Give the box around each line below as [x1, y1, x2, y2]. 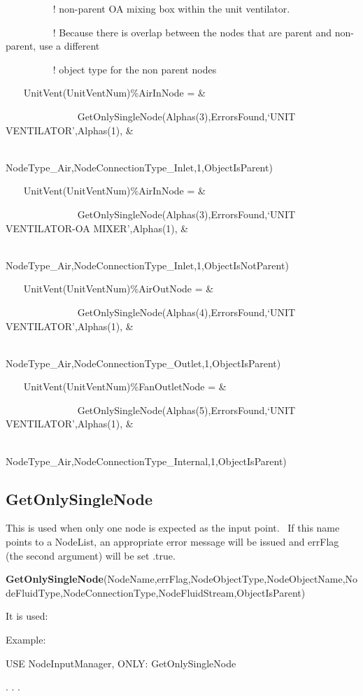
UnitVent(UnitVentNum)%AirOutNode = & [23, 281, 214, 296]
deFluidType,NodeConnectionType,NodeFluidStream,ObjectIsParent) [6, 585, 306, 599]
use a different [38, 38, 100, 53]
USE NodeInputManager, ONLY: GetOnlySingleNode [6, 655, 236, 670]
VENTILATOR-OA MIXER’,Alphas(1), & [6, 220, 189, 235]
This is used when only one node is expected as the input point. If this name [6, 520, 340, 535]
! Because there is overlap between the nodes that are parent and [52, 24, 332, 39]
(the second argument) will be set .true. [6, 548, 176, 562]
